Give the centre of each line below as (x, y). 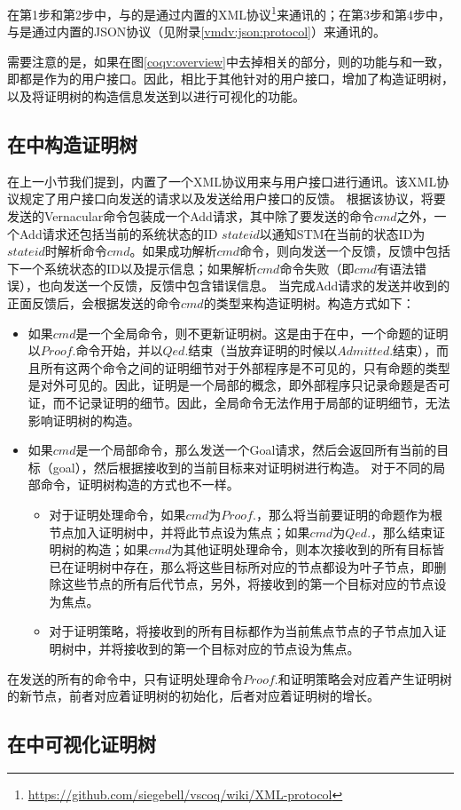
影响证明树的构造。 (84, 420)
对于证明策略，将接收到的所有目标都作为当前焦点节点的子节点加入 (242, 631)
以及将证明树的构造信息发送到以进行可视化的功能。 (156, 96)
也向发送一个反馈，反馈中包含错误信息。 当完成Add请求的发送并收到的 (244, 286)
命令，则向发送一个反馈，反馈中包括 (345, 251)
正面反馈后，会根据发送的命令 (94, 302)
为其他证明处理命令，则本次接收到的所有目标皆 (308, 549)
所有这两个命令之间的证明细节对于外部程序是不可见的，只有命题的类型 (245, 367)
